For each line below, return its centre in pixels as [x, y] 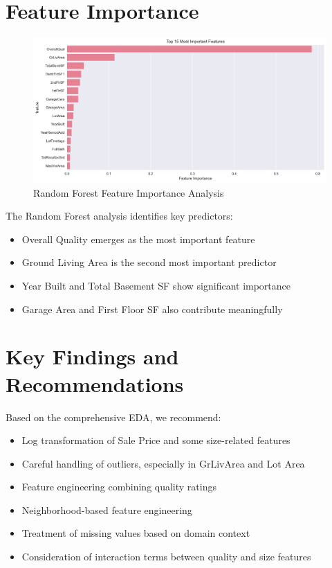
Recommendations [95, 383]
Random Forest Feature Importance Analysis [129, 192]
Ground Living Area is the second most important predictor [149, 262]
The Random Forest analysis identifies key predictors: [119, 216]
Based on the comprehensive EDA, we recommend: [113, 417]
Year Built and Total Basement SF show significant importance [156, 286]
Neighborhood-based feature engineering [107, 509]
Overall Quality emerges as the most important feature [138, 239]
